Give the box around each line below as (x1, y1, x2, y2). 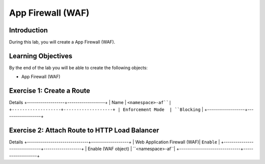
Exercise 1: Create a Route (9, 86, 90, 95)
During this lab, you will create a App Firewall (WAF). (9, 39, 115, 45)
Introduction (9, 26, 48, 34)
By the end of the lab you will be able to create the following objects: (9, 64, 148, 71)
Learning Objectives (9, 52, 73, 60)
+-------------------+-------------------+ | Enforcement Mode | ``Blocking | (9, 106, 204, 112)
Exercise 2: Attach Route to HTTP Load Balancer (9, 126, 159, 135)
